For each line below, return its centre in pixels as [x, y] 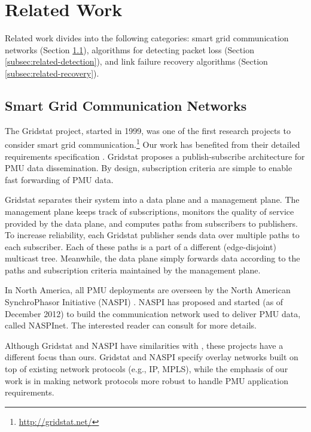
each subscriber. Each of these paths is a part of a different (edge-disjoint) [141, 246]
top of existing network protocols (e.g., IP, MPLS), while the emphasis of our [147, 369]
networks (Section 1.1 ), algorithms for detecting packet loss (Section [129, 49]
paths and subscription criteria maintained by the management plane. [133, 270]
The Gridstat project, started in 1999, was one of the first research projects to [148, 130]
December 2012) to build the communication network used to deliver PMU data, [153, 313]
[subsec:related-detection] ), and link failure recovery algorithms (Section [136, 61]
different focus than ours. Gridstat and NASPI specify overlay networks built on [152, 357]
